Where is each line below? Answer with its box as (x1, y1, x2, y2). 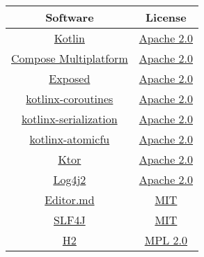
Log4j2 (53, 171, 86, 187)
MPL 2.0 (144, 232, 188, 248)
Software (45, 9, 94, 25)
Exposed (49, 70, 91, 86)
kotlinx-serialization (22, 111, 118, 127)
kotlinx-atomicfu (29, 131, 110, 147)
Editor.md (45, 192, 95, 208)
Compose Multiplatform (11, 50, 128, 66)
